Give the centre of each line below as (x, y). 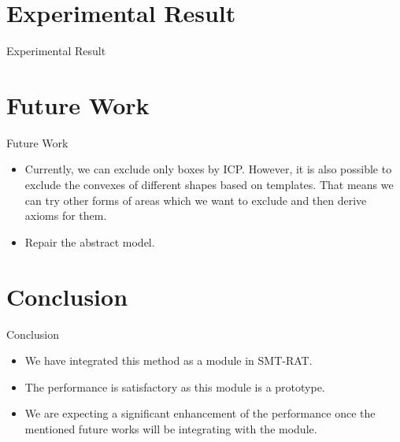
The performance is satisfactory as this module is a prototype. (175, 386)
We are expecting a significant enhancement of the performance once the (200, 413)
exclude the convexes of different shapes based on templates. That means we (209, 185)
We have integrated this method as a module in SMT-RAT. (169, 360)
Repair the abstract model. (90, 241)
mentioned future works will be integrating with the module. (171, 428)
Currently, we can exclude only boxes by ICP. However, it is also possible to (208, 169)
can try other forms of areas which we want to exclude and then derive (196, 200)
